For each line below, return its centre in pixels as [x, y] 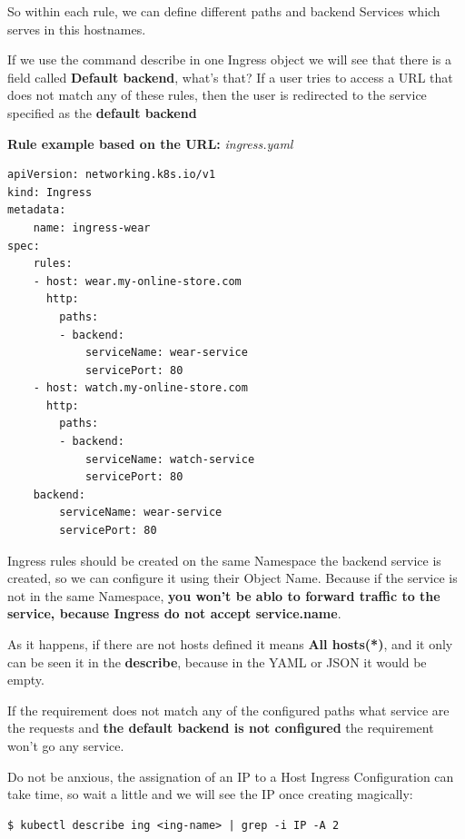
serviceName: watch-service [170, 459]
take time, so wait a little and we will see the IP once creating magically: [210, 794]
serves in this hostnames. [77, 29]
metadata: [37, 210]
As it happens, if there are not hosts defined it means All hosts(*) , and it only [230, 644]
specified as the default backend [102, 112]
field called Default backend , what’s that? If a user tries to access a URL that [230, 77]
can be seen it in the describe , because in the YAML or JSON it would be [217, 661]
